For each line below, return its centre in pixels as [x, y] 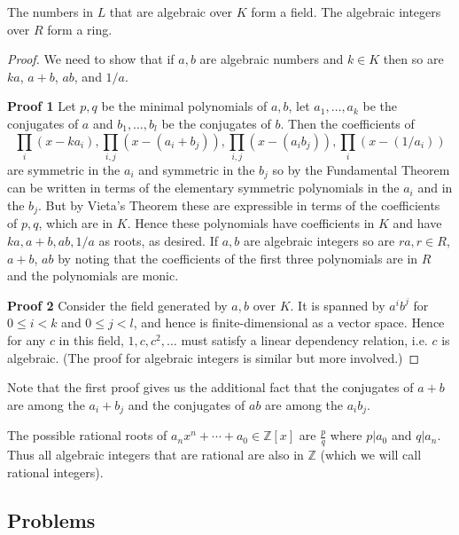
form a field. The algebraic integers [346, 12]
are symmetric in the [64, 169]
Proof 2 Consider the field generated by [117, 305]
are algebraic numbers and [272, 59]
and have [417, 223]
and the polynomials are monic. [93, 275]
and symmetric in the [197, 169]
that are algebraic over [171, 12]
